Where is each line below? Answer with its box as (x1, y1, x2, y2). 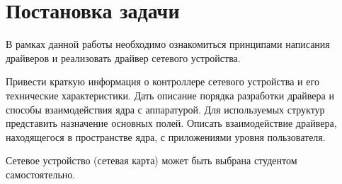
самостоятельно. (6, 166, 76, 181)
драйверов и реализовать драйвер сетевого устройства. (6, 50, 241, 65)
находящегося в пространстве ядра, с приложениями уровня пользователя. (6, 129, 326, 144)
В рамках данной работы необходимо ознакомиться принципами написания (6, 37, 330, 51)
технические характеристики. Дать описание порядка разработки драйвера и (6, 87, 334, 102)
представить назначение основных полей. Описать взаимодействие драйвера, (6, 116, 337, 130)
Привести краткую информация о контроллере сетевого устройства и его (6, 74, 319, 89)
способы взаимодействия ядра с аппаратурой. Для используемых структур (6, 102, 325, 116)
